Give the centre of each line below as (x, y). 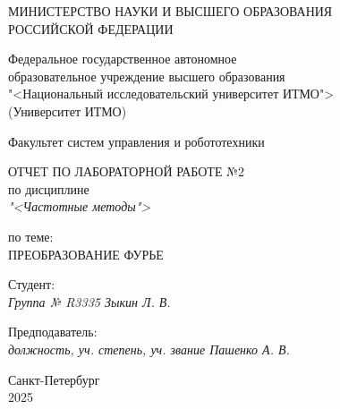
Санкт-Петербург (54, 379)
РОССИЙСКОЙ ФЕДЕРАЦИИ (91, 28)
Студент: (32, 284)
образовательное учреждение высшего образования (147, 76)
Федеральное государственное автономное (123, 59)
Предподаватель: (53, 332)
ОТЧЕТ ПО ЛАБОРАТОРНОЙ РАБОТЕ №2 (126, 171)
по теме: (31, 236)
